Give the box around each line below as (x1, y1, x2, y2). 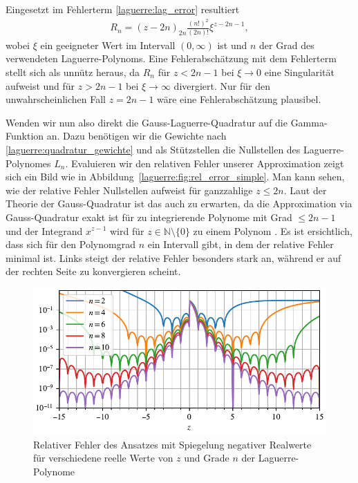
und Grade (184, 451, 229, 465)
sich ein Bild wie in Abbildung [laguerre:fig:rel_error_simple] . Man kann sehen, (6, 169, 345, 184)
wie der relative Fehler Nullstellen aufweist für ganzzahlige (6, 182, 253, 197)
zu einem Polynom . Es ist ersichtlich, (193, 223, 353, 238)
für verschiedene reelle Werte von (33, 451, 173, 465)
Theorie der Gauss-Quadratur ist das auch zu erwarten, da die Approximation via (6, 196, 352, 211)
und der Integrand (6, 223, 83, 238)
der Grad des (259, 37, 314, 52)
